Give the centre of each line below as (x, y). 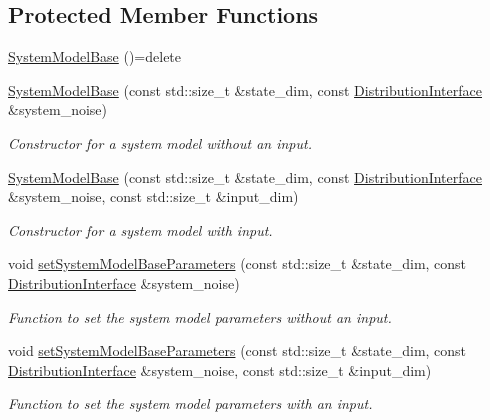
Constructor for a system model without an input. (160, 142)
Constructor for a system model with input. (140, 229)
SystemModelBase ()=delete (95, 56)
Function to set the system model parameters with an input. (190, 403)
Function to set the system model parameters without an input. (200, 316)
